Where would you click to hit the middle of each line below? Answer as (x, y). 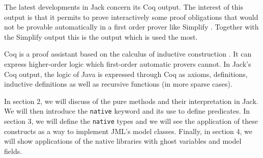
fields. (13, 151)
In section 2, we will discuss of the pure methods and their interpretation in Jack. (131, 101)
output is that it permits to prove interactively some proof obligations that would (131, 17)
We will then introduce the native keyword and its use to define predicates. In (127, 111)
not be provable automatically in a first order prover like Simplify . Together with (131, 27)
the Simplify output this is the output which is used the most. (101, 36)
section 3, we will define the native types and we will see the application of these (131, 121)
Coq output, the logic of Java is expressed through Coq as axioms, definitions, (126, 74)
